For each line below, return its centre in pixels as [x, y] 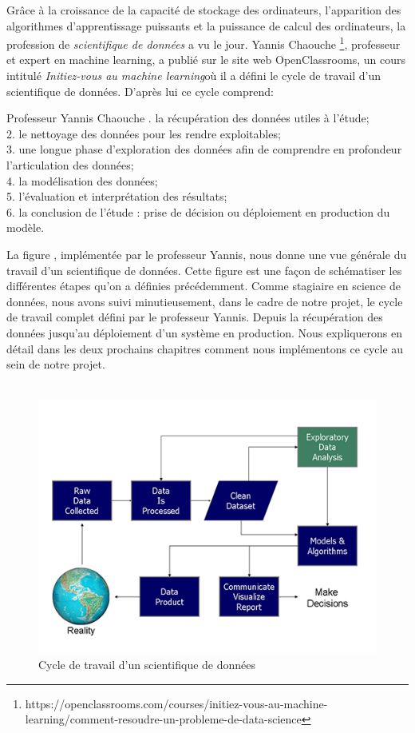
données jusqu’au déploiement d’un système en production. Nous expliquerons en [205, 332]
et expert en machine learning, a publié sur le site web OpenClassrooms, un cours [206, 60]
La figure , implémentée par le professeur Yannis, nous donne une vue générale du [207, 254]
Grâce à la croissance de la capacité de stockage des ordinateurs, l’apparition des [204, 10]
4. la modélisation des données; [82, 180]
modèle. [26, 227]
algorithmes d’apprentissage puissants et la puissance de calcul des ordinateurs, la [206, 25]
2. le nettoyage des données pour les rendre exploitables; [144, 133]
